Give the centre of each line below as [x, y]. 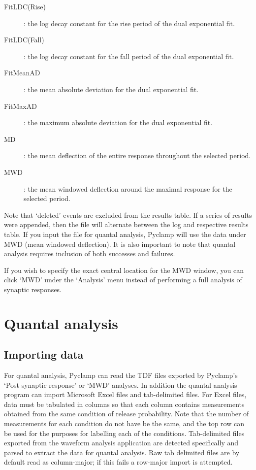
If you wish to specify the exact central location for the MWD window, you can [124, 270]
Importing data [44, 354]
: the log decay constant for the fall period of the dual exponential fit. [129, 56]
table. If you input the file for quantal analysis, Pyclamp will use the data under [125, 234]
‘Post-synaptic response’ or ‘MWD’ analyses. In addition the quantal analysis [121, 385]
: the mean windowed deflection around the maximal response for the [128, 188]
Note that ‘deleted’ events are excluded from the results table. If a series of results [128, 215]
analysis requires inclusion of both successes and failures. [90, 253]
